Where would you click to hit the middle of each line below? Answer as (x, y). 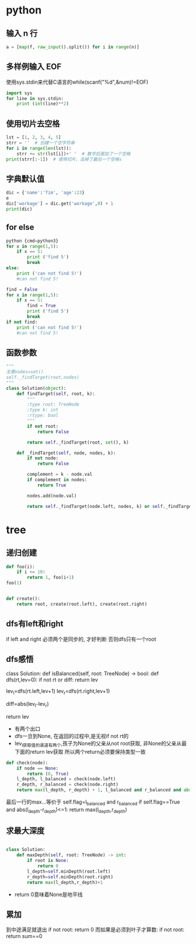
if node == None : (38, 768)
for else (20, 227)
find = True (42, 306)
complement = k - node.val (60, 475)
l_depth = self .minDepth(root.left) (69, 871)
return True (52, 485)
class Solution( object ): (36, 388)
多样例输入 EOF (34, 67)
